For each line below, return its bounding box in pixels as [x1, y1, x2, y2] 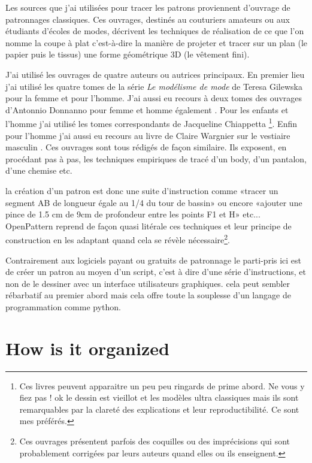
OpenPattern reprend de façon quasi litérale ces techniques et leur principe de [5, 219, 292, 232]
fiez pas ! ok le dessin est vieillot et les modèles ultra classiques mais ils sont [19, 391, 299, 404]
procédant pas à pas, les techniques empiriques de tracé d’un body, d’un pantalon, [5, 152, 307, 165]
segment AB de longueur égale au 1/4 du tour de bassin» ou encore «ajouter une [5, 196, 302, 208]
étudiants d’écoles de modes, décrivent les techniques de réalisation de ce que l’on [5, 25, 304, 37]
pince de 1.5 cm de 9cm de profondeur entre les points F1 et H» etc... [5, 208, 260, 220]
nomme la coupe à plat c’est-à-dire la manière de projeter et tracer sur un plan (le [5, 36, 307, 49]
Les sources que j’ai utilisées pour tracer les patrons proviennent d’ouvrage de [5, 1, 290, 13]
